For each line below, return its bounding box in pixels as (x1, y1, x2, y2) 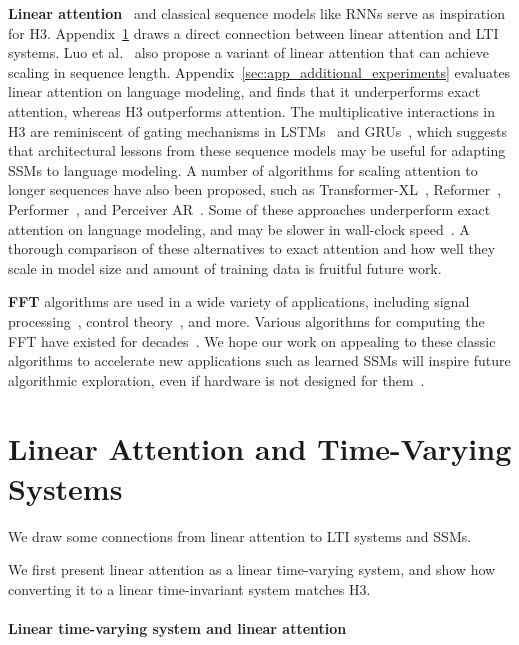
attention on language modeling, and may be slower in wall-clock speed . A (8, 218, 470, 239)
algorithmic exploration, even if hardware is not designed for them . (8, 369, 425, 390)
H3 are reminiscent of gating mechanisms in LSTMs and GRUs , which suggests (8, 120, 507, 141)
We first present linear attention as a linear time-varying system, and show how (8, 559, 496, 580)
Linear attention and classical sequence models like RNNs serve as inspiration (8, 3, 505, 23)
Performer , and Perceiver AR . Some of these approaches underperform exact (8, 198, 491, 219)
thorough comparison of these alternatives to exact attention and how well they (8, 238, 496, 259)
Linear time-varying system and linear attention (8, 617, 347, 638)
